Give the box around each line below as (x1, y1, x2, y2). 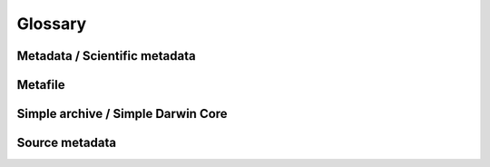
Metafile (16, 77, 65, 93)
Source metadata (16, 135, 117, 151)
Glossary (16, 14, 87, 34)
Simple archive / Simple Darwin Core (16, 106, 228, 122)
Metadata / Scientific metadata (16, 48, 196, 64)
